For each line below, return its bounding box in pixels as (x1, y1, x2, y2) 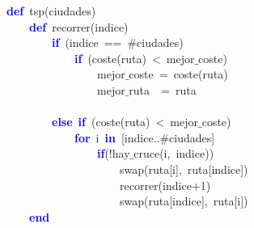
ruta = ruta (129, 81, 197, 98)
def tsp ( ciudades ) (6, 2, 96, 19)
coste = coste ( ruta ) (129, 65, 228, 82)
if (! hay (97, 145, 130, 162)
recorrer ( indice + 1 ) (119, 176, 211, 193)
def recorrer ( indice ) (29, 18, 129, 35)
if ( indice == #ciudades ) (52, 34, 184, 51)
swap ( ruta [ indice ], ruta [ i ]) (119, 192, 248, 209)
